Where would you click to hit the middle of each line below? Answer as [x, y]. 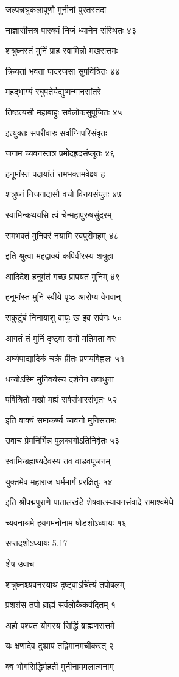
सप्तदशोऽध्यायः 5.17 [37, 543]
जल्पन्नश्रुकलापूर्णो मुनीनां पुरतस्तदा [56, 9]
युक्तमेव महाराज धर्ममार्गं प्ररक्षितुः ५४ [59, 481]
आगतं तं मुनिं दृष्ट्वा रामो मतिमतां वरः [61, 338]
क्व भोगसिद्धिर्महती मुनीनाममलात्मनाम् [60, 666]
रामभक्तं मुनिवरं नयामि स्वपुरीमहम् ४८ [62, 235]
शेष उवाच [20, 564]
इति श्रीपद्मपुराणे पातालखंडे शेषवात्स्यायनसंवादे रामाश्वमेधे [90, 502]
